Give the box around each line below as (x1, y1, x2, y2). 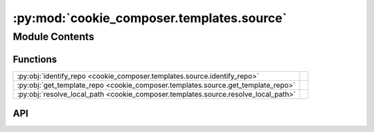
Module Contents (12, 30, 95, 43)
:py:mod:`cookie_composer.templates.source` (12, 10, 287, 26)
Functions (12, 53, 57, 65)
